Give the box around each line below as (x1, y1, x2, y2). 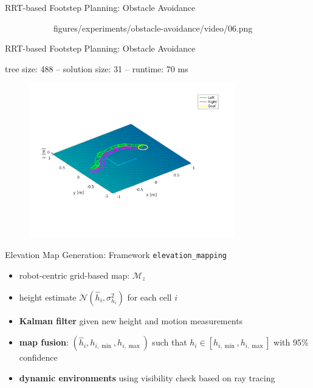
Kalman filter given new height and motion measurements (19, 314, 243, 327)
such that (152, 336, 187, 349)
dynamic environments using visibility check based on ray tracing (19, 371, 275, 384)
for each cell (127, 290, 172, 303)
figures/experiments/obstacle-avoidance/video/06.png (53, 21, 253, 34)
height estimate (19, 290, 77, 303)
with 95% (273, 336, 309, 349)
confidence (19, 351, 58, 364)
